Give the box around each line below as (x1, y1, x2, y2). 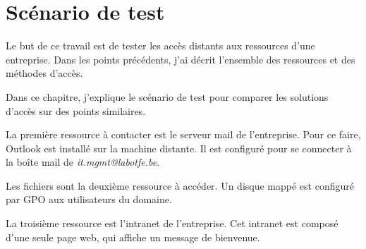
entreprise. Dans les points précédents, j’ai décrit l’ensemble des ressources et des (6, 51, 355, 66)
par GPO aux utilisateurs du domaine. (6, 192, 172, 207)
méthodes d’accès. (6, 66, 83, 80)
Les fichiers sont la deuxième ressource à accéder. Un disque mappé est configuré (6, 178, 354, 193)
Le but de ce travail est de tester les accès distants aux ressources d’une (6, 38, 315, 53)
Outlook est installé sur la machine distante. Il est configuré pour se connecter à (6, 140, 352, 155)
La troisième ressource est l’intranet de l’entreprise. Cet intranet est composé (6, 216, 338, 231)
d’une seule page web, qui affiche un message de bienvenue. (6, 229, 260, 244)
